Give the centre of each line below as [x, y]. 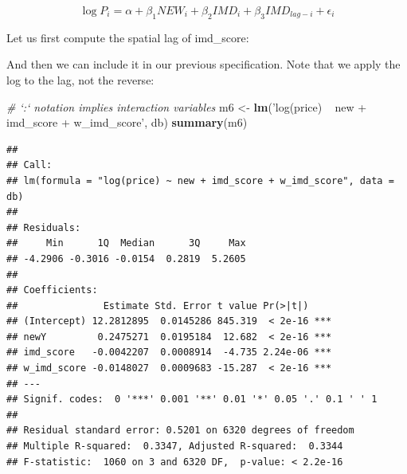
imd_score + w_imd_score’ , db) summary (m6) [127, 122]
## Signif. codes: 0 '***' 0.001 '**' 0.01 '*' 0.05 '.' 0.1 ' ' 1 [192, 400]
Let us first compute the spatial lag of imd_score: [128, 37]
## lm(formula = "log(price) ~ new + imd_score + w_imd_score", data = [200, 180]
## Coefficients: [52, 290]
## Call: [29, 165]
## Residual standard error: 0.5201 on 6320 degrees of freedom [180, 431]
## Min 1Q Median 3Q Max [126, 243]
